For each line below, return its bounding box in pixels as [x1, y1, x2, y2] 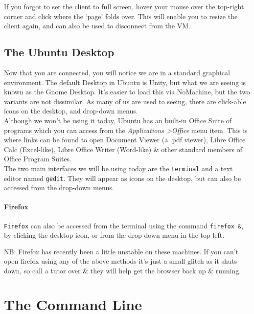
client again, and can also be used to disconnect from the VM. [4, 21, 190, 31]
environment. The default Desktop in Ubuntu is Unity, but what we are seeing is [4, 77, 246, 87]
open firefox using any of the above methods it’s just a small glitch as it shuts [4, 256, 237, 266]
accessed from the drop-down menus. [4, 182, 114, 193]
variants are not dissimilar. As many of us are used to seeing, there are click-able [4, 96, 246, 106]
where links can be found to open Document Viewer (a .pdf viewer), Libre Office [4, 135, 246, 145]
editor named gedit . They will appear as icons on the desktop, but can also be [4, 173, 241, 183]
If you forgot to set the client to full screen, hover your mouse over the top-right [4, 1, 244, 11]
